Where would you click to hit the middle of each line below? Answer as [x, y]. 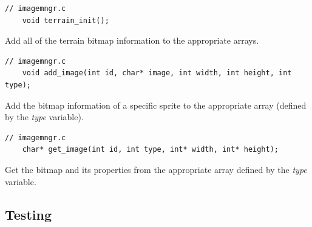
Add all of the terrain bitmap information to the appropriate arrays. [132, 40]
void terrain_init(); [66, 20]
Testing [28, 214]
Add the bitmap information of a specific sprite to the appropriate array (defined [156, 105]
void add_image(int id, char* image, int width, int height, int [157, 73]
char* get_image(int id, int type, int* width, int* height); [151, 150]
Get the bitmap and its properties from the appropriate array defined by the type [156, 169]
